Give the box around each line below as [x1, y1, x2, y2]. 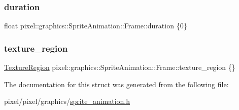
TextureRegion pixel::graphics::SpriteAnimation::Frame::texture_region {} [4, 62, 235, 72]
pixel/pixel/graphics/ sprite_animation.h [4, 96, 130, 106]
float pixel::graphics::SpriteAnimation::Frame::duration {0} [4, 20, 187, 31]
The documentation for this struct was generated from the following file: [4, 79, 229, 89]
